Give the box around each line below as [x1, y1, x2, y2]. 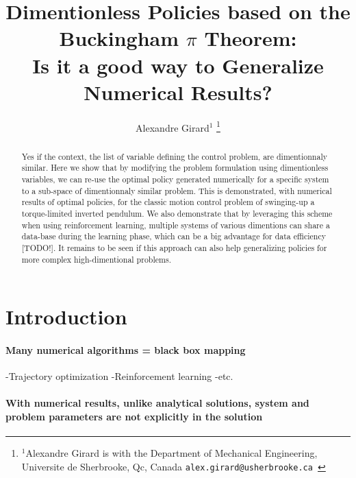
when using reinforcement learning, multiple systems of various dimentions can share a [21, 219, 330, 230]
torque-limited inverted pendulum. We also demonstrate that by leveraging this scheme [21, 208, 333, 219]
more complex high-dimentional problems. [21, 253, 171, 265]
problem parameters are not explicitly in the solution [5, 409, 263, 424]
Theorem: [204, 24, 297, 52]
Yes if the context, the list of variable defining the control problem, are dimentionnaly [21, 150, 327, 162]
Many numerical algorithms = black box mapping [5, 343, 246, 357]
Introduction [5, 302, 127, 331]
